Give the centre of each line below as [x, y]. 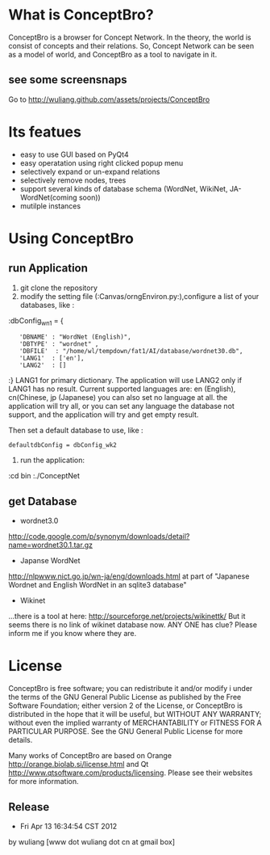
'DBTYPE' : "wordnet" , [59, 344]
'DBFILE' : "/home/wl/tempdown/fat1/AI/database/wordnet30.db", [131, 352]
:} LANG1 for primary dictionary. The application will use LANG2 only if [125, 381]
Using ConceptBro [71, 238]
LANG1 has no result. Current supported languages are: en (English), [122, 389]
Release [29, 807]
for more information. [44, 781]
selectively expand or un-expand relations [90, 171]
